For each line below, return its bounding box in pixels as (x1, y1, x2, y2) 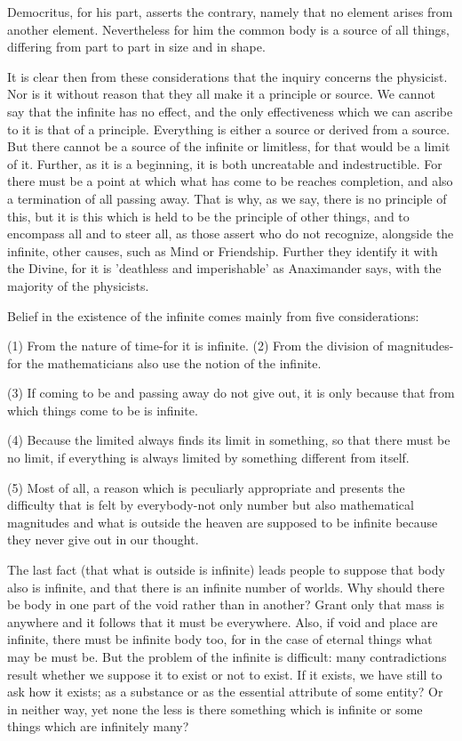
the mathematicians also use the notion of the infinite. (26, 353, 322, 372)
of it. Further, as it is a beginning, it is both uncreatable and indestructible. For (7, 154, 442, 173)
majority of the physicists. (7, 276, 149, 294)
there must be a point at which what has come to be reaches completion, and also (7, 172, 453, 190)
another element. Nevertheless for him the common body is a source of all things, (7, 20, 450, 38)
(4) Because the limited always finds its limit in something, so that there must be (7, 431, 450, 449)
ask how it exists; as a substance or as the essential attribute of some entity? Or (7, 682, 443, 701)
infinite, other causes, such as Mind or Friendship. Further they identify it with (7, 241, 438, 260)
